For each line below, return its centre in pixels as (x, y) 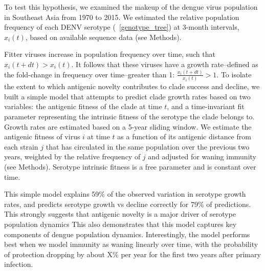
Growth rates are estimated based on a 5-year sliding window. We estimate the (128, 126)
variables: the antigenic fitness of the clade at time (83, 106)
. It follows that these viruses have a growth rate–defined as (165, 64)
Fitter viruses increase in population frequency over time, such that (110, 54)
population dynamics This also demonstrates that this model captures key (120, 224)
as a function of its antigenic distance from (184, 137)
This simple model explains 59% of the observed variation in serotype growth (125, 194)
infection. (19, 264)
